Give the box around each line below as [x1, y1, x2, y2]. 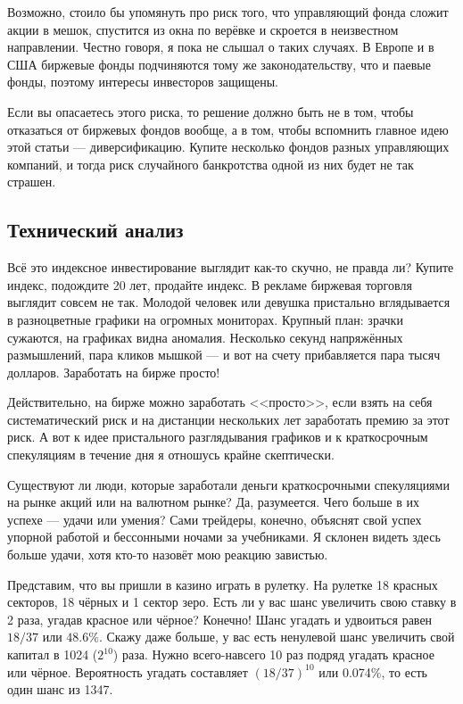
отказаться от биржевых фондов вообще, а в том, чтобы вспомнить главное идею [7, 120, 449, 138]
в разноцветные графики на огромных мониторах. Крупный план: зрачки [7, 310, 403, 328]
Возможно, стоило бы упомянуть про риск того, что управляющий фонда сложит [7, 3, 449, 21]
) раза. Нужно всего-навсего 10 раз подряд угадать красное [112, 645, 434, 664]
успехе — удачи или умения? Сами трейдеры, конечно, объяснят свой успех [7, 509, 422, 528]
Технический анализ [7, 216, 184, 244]
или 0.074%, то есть [318, 662, 427, 681]
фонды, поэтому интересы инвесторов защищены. [7, 72, 278, 91]
